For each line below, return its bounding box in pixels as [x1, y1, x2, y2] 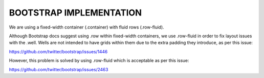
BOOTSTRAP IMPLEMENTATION [9, 7, 142, 18]
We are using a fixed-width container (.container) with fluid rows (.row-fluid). [9, 24, 164, 30]
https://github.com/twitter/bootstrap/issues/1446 [9, 48, 108, 54]
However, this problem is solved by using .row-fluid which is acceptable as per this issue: [9, 58, 189, 63]
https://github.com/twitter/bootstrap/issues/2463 [9, 66, 109, 72]
